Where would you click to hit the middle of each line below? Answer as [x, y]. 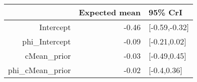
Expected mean [109, 12]
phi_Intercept [46, 41]
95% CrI [165, 12]
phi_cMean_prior [39, 70]
